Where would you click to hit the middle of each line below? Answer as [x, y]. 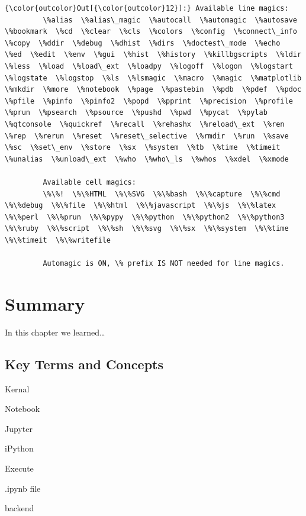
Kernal [17, 388]
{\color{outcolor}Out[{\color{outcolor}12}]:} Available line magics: [147, 8]
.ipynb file [23, 488]
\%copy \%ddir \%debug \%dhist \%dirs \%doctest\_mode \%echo [143, 43]
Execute [19, 468]
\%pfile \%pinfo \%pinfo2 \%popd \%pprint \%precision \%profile [149, 101]
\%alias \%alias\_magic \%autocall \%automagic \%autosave [170, 20]
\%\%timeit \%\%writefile [58, 240]
